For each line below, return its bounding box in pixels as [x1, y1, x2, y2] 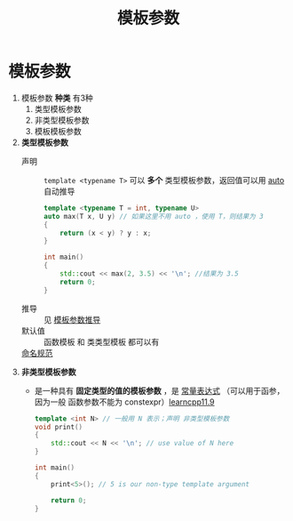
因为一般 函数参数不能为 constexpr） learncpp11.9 [34, 397, 215, 407]
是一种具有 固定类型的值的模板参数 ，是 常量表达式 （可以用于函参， [34, 385, 285, 396]
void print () [34, 422, 83, 431]
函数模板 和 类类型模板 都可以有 [43, 336, 160, 347]
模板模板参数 [34, 125, 82, 136]
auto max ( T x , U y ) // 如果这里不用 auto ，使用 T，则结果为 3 [43, 212, 264, 220]
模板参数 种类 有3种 [20, 92, 94, 103]
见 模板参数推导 [43, 314, 101, 325]
